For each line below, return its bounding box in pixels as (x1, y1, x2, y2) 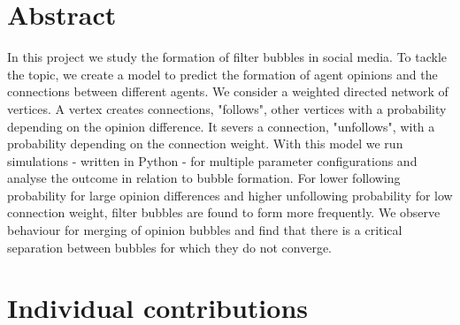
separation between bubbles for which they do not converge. (7, 238, 332, 256)
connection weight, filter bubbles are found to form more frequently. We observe (7, 203, 441, 222)
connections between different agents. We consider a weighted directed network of (7, 82, 448, 101)
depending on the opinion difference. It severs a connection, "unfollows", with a (7, 117, 435, 135)
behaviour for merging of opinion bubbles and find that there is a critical (7, 221, 402, 239)
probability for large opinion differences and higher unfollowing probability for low (7, 185, 453, 204)
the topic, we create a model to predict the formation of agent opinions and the (7, 64, 438, 83)
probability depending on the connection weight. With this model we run (7, 134, 403, 153)
